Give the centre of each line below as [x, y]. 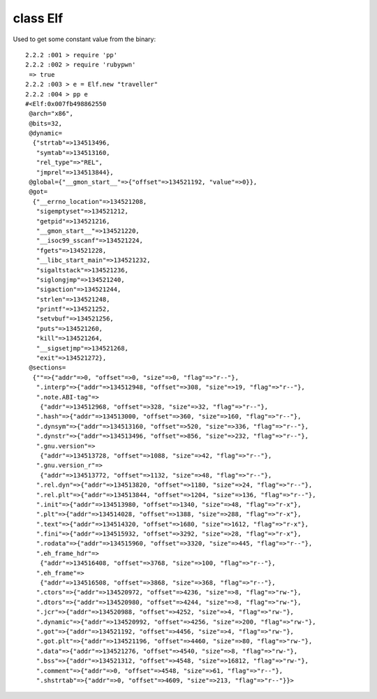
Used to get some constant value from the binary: [84, 39]
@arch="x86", [51, 114]
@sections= [47, 368]
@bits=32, [46, 123]
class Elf [38, 18]
